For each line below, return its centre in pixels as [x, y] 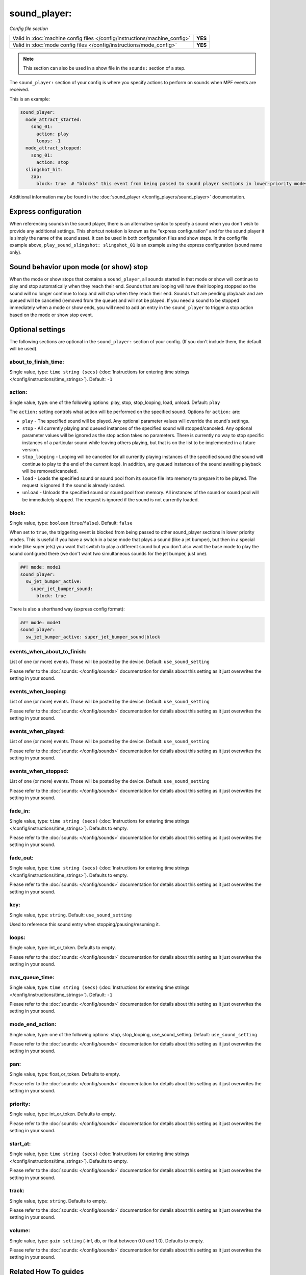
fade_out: [22, 858]
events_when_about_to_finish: [48, 652]
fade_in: [20, 811]
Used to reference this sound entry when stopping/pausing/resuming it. [85, 924]
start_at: [20, 1143]
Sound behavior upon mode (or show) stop [79, 267]
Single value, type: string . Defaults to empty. [58, 1201]
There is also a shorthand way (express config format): [67, 609]
